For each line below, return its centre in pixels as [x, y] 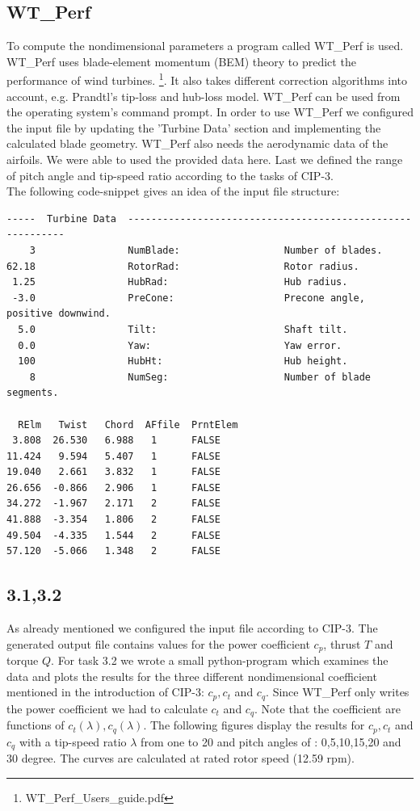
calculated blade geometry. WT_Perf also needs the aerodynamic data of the [197, 143]
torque [23, 660]
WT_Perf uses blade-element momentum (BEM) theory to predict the [181, 61]
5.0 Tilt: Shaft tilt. [183, 329]
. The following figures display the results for [254, 725]
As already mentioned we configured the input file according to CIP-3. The [192, 628]
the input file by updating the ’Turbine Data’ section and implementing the [194, 127]
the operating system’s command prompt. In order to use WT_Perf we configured [210, 112]
